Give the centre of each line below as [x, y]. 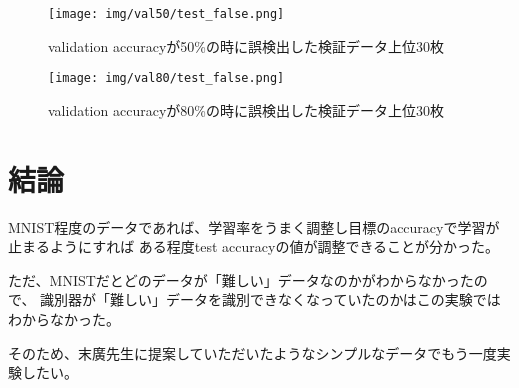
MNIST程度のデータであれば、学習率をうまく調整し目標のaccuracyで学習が [254, 226]
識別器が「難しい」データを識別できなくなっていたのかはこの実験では [270, 299]
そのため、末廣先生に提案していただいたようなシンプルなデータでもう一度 [252, 352]
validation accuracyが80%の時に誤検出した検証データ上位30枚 [246, 109]
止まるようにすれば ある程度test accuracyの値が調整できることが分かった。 [254, 246]
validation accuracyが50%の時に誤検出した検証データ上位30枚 [246, 45]
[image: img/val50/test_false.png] [166, 14]
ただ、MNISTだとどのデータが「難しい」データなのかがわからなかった [241, 279]
